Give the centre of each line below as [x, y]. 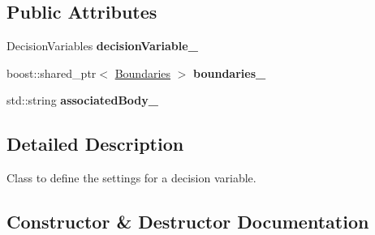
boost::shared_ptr [52, 73]
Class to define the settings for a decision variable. [131, 178]
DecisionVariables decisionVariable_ [102, 46]
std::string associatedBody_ [82, 100]
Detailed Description [95, 144]
